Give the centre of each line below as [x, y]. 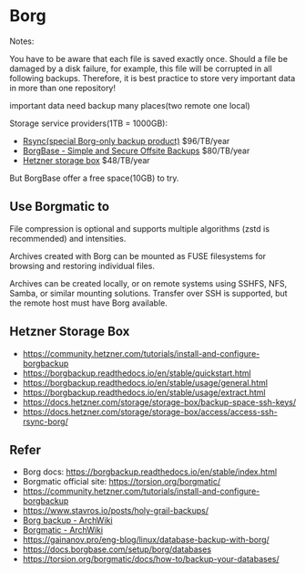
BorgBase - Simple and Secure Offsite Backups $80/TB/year [136, 151]
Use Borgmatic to [60, 207]
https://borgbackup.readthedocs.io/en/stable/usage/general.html [145, 382]
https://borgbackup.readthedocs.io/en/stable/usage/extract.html [144, 392]
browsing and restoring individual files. [82, 266]
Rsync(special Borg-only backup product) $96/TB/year [126, 141]
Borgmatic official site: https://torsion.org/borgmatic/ [122, 482]
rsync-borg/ [45, 422]
